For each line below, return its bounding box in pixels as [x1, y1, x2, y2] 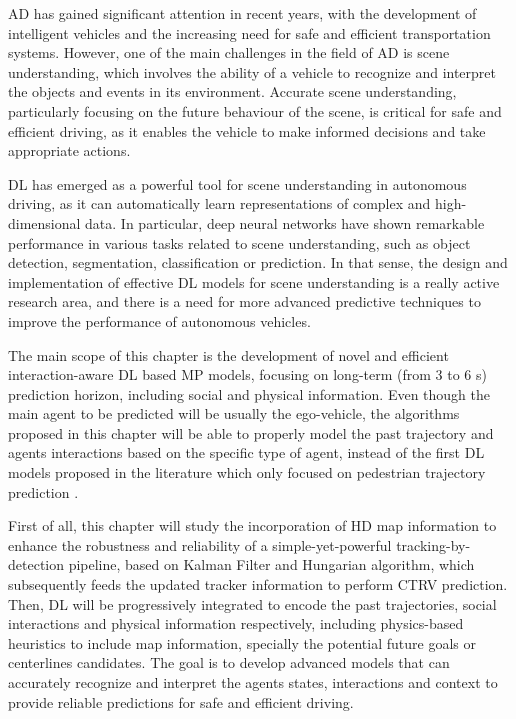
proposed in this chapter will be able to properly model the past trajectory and [8, 422, 494, 443]
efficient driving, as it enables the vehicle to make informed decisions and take [8, 120, 486, 141]
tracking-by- [396, 534, 471, 555]
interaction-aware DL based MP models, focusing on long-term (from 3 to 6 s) [8, 364, 487, 385]
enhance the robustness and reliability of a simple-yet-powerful [8, 534, 392, 555]
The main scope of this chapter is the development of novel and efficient [8, 344, 449, 365]
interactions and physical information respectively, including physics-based [8, 613, 464, 634]
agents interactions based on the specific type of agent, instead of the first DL [8, 442, 485, 463]
